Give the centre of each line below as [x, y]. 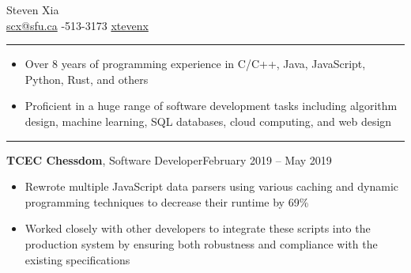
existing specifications [77, 259]
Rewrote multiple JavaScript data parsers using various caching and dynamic [212, 186]
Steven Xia [33, 9]
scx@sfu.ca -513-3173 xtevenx [77, 25]
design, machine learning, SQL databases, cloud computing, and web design [208, 121]
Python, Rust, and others [87, 79]
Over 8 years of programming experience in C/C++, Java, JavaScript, [195, 64]
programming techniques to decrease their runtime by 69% [167, 201]
